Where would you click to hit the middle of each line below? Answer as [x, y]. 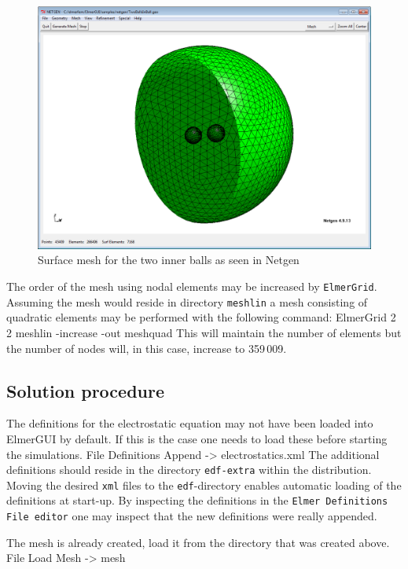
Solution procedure [86, 390]
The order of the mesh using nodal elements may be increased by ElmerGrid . [192, 286]
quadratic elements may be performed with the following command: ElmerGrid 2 [201, 317]
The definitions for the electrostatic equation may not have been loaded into [190, 423]
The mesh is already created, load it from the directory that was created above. [198, 542]
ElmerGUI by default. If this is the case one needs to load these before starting [197, 438]
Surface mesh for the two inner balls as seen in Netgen [169, 260]
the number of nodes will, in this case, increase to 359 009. [147, 348]
